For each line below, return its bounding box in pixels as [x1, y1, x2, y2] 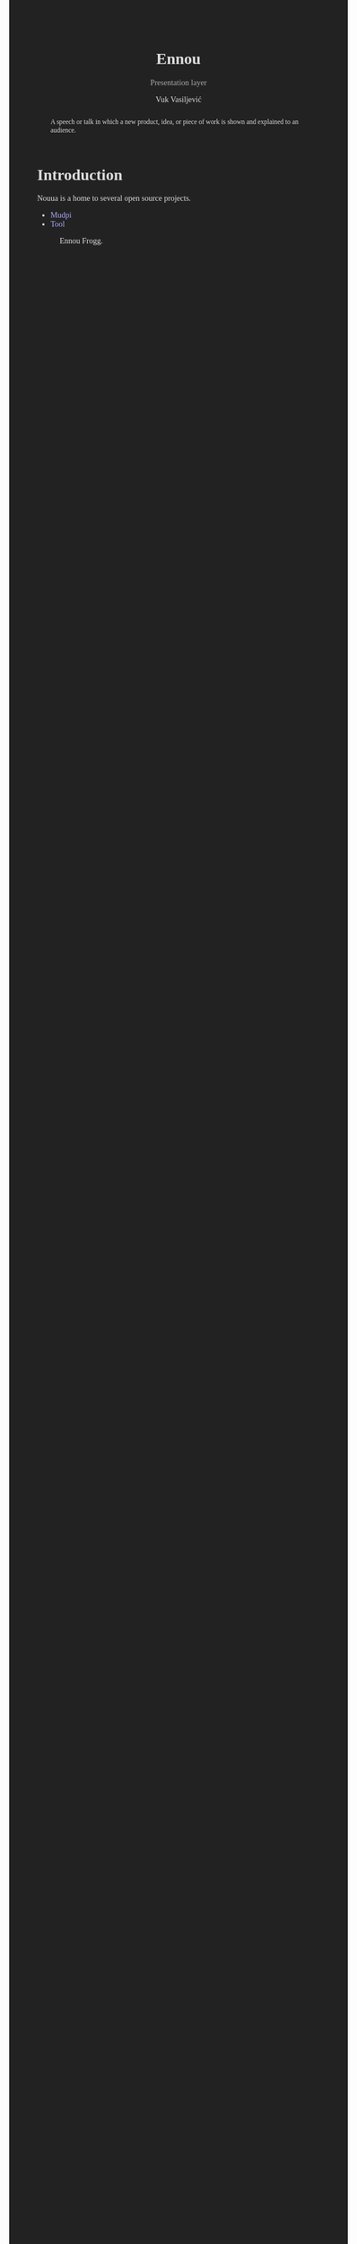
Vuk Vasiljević [155, 94, 202, 104]
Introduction [37, 165, 123, 184]
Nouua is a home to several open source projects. [37, 194, 192, 204]
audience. [49, 126, 77, 135]
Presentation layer [150, 77, 207, 87]
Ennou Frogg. [59, 236, 103, 246]
